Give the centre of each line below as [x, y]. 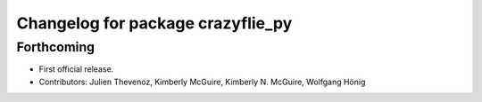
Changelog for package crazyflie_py [154, 23]
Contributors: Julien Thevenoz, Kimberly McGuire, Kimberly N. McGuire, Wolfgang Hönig [202, 82]
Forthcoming [56, 47]
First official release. [76, 69]
